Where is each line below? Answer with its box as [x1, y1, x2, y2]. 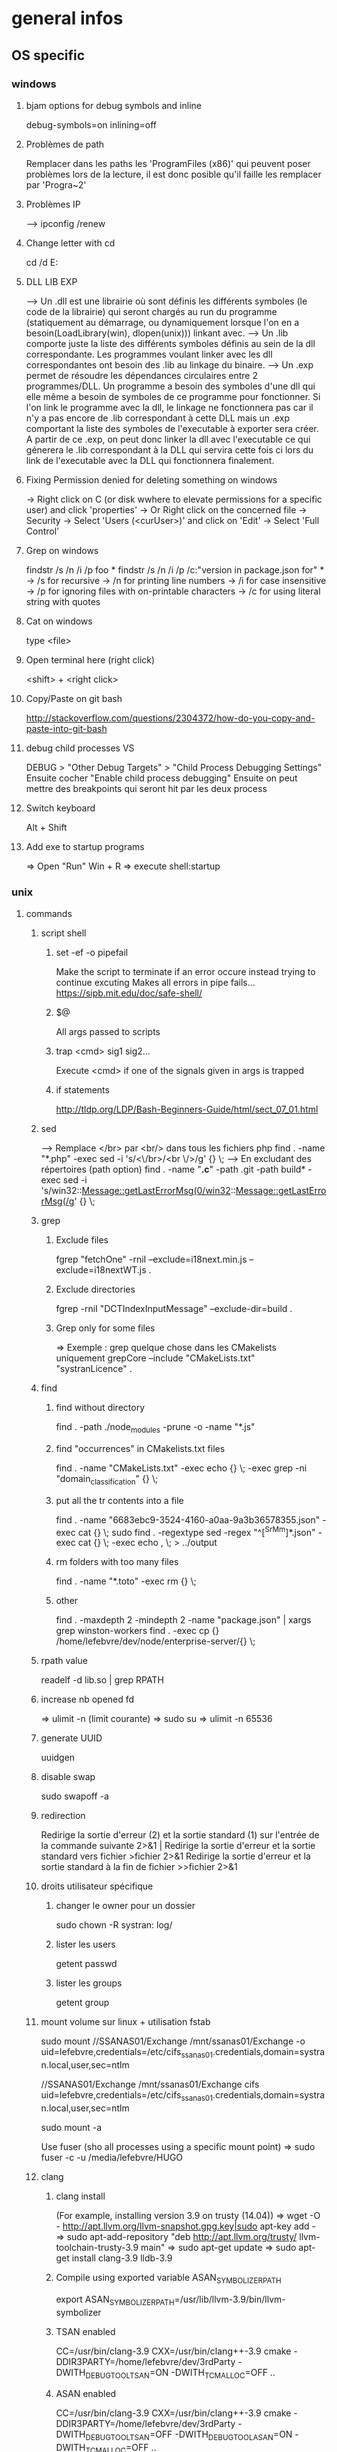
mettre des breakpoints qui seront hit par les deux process [25, 782, 268, 794]
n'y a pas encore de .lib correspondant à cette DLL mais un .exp [25, 412, 291, 424]
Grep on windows [25, 544, 99, 556]
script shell [40, 927, 87, 939]
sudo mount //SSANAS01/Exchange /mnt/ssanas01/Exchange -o [40, 2035, 306, 2047]
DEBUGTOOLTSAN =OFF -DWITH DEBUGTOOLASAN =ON [85, 2428, 293, 2443]
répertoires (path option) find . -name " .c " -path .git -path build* [40, 1163, 306, 1176]
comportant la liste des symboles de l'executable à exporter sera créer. [25, 422, 319, 434]
